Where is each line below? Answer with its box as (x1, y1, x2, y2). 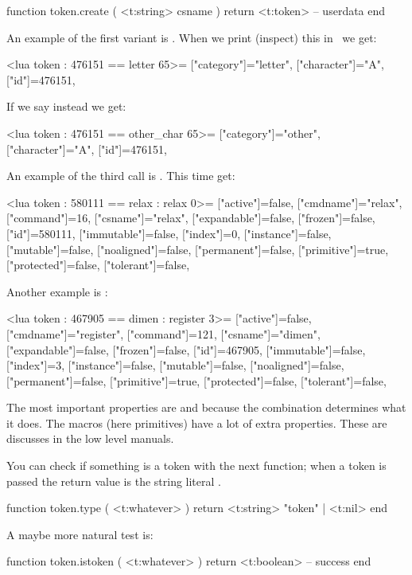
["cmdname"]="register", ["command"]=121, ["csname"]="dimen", (6, 325, 321, 342)
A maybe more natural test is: (6, 526, 154, 542)
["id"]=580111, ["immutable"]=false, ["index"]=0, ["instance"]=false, (6, 225, 332, 241)
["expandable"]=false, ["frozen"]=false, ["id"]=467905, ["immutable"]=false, (6, 341, 366, 358)
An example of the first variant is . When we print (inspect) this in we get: (6, 29, 377, 45)
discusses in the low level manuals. (6, 430, 174, 447)
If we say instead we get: (6, 98, 126, 115)
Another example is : (6, 283, 108, 299)
